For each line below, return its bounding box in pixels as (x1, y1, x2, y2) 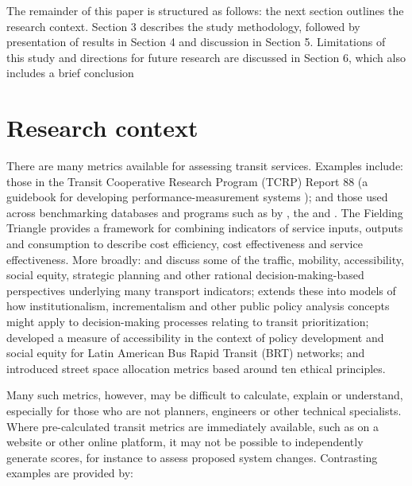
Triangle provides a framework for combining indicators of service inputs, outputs (6, 220, 403, 236)
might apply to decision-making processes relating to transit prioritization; (6, 313, 369, 330)
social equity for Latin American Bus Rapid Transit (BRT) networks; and (6, 344, 365, 361)
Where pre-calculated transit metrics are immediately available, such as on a (6, 418, 379, 434)
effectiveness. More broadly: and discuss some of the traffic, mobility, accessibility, (6, 251, 404, 267)
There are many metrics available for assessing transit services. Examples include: (6, 157, 404, 174)
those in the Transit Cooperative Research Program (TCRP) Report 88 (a (6, 173, 368, 189)
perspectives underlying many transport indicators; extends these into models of (6, 282, 396, 298)
